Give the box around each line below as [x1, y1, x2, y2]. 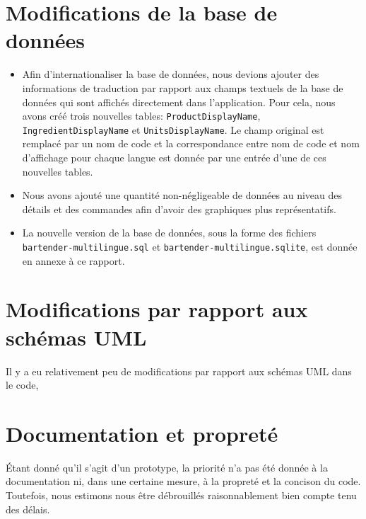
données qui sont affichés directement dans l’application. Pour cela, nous [22, 94, 336, 109]
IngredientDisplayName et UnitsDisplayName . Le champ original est [22, 122, 324, 137]
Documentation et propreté [6, 418, 278, 447]
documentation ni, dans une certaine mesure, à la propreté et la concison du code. [6, 474, 361, 489]
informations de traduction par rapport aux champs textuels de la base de [22, 80, 343, 95]
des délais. [6, 501, 50, 516]
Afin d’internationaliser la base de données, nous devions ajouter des [22, 67, 319, 81]
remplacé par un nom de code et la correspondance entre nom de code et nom [22, 136, 360, 151]
